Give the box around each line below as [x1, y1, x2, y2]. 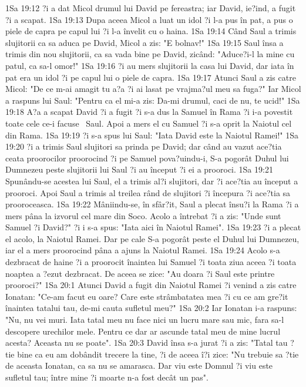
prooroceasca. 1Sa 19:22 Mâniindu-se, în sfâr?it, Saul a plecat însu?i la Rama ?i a [5, 198, 299, 210]
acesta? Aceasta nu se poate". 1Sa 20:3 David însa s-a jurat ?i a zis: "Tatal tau [5, 336, 288, 349]
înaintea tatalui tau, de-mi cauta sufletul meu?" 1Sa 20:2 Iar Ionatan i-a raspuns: [5, 302, 297, 314]
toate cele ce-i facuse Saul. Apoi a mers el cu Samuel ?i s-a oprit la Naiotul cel [5, 117, 292, 129]
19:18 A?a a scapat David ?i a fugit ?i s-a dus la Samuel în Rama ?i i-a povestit [5, 105, 293, 118]
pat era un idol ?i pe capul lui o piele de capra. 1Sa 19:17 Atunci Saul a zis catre [5, 71, 296, 83]
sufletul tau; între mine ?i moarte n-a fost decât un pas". [5, 371, 209, 383]
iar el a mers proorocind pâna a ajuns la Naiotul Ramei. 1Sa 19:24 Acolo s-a [5, 244, 280, 256]
